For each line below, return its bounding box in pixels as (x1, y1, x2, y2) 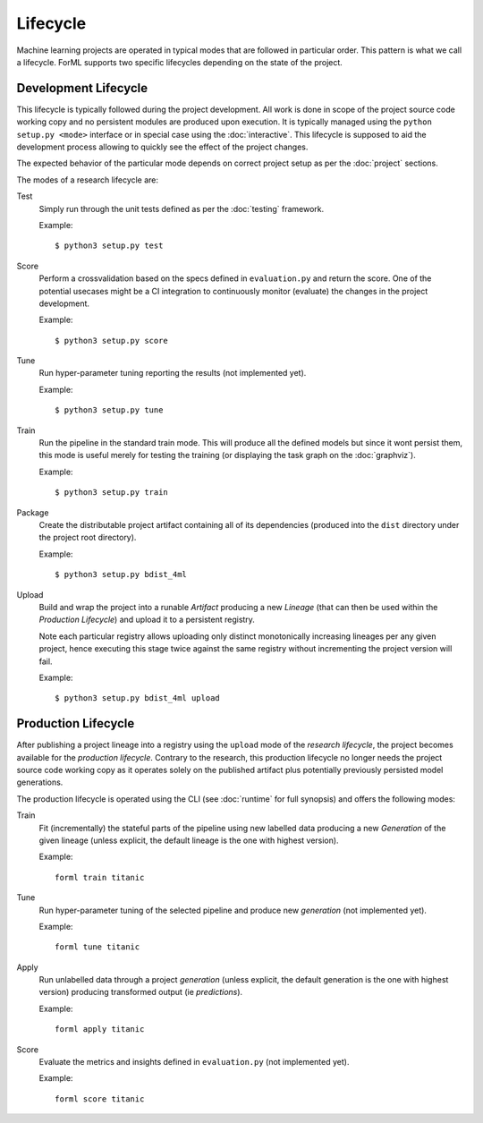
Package (16, 506, 49, 518)
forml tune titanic (55, 942, 140, 952)
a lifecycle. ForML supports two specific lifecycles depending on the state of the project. (16, 56, 343, 67)
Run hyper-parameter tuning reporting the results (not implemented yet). (38, 368, 307, 379)
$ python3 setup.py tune (55, 405, 164, 415)
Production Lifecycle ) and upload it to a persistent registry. (38, 614, 255, 625)
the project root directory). (38, 532, 137, 543)
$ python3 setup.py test (55, 241, 164, 251)
